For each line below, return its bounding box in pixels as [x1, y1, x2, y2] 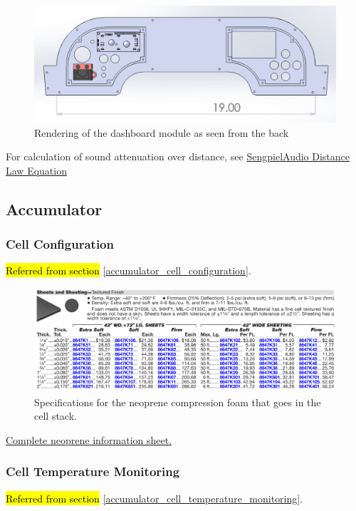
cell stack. [34, 408, 77, 423]
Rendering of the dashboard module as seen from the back [34, 125, 289, 140]
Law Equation [6, 162, 67, 177]
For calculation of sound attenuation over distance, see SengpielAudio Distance [6, 149, 350, 164]
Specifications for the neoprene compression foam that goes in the [34, 394, 321, 409]
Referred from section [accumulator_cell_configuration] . [6, 263, 251, 278]
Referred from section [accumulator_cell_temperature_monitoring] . [6, 490, 303, 505]
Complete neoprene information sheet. [6, 432, 172, 447]
